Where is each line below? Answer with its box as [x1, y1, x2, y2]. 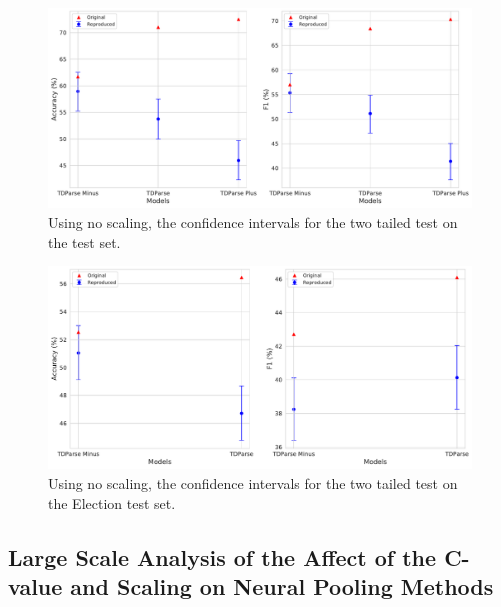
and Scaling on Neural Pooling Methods [70, 571, 494, 602]
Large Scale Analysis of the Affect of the [8, 541, 437, 572]
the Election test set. [48, 492, 176, 513]
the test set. [48, 231, 121, 252]
